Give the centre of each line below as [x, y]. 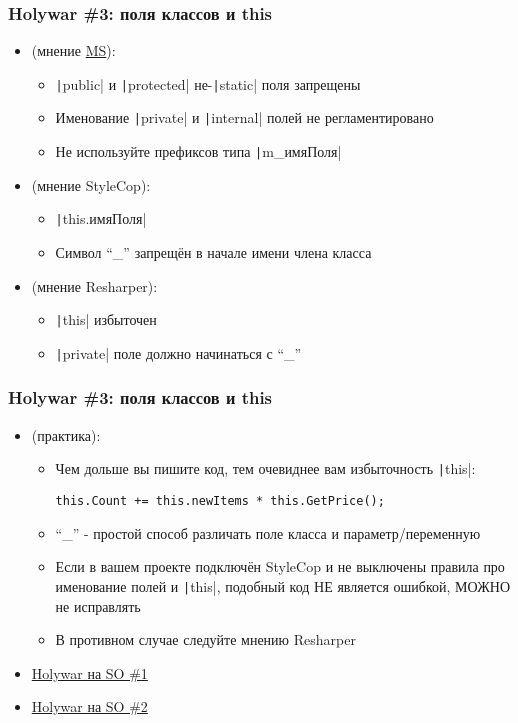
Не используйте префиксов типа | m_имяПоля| [198, 151]
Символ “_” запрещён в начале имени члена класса [213, 252]
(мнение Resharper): [94, 285]
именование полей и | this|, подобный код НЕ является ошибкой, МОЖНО [283, 585]
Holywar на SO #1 [89, 672]
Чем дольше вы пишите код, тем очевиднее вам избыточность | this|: [265, 468]
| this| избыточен [106, 319]
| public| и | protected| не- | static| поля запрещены [208, 83]
